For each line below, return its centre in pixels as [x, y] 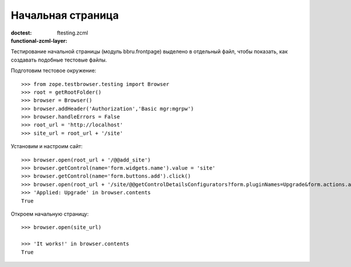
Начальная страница [65, 15]
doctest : [21, 33]
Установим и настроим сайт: [47, 146]
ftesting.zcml [73, 33]
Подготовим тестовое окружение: [54, 71]
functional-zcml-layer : [39, 40]
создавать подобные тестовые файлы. [59, 60]
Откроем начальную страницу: [50, 214]
